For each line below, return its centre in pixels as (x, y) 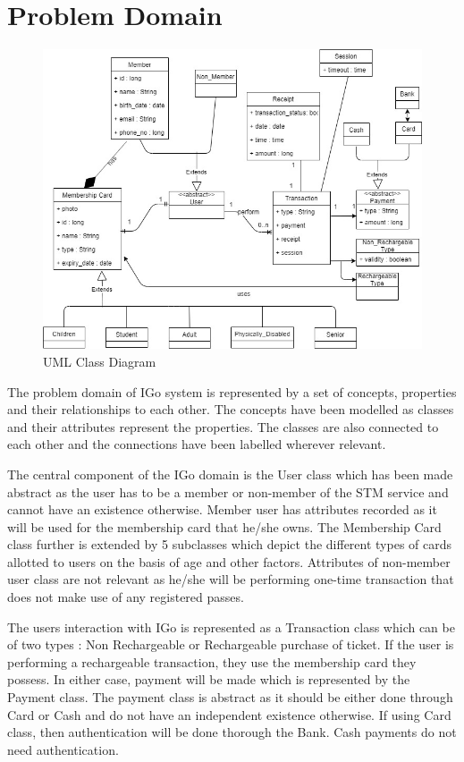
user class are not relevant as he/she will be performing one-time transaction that (231, 579)
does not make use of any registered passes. (126, 597)
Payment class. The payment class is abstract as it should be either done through (230, 697)
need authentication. (63, 749)
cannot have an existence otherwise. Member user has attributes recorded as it (222, 509)
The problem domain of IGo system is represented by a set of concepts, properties (232, 391)
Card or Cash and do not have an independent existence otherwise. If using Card (229, 714)
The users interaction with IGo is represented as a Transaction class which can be (231, 627)
